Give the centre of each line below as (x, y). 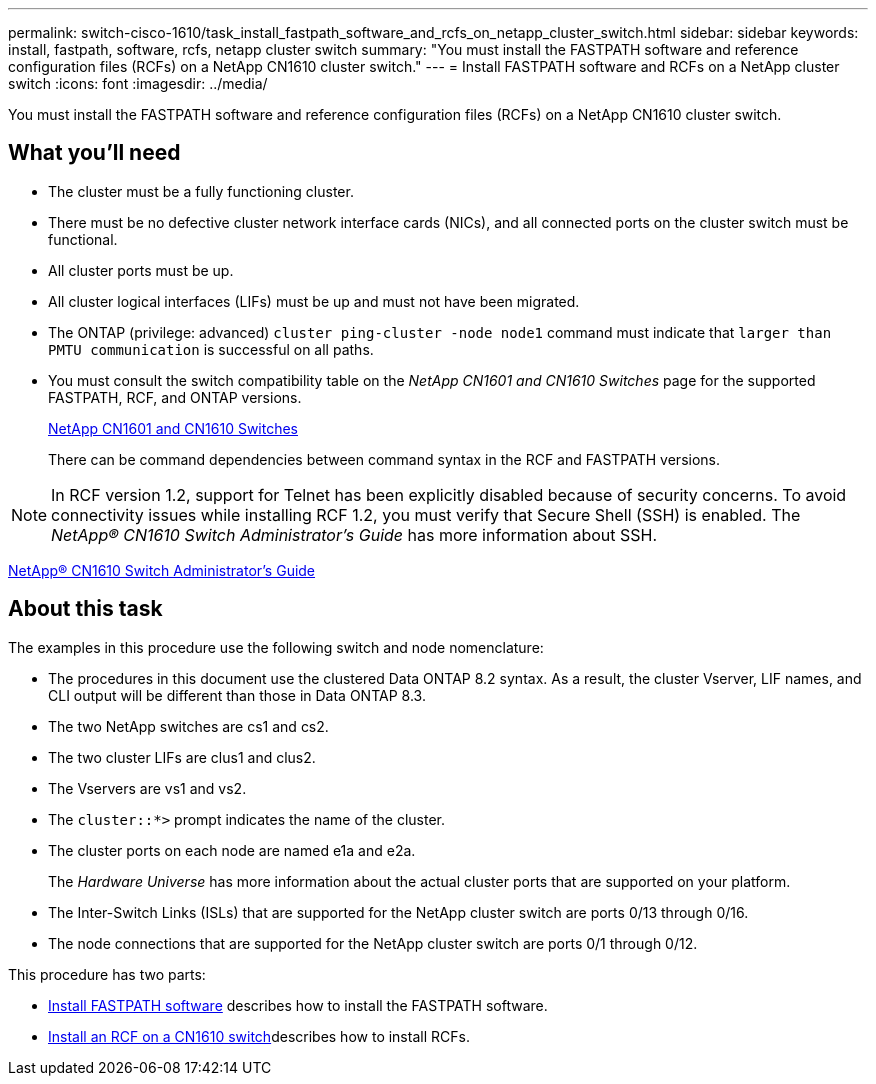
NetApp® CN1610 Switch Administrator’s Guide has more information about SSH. (354, 534)
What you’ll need (94, 153)
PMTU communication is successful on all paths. (211, 349)
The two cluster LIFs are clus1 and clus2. (182, 757)
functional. (83, 239)
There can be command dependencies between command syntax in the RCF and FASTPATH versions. (384, 459)
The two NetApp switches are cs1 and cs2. (188, 726)
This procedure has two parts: (107, 974)
